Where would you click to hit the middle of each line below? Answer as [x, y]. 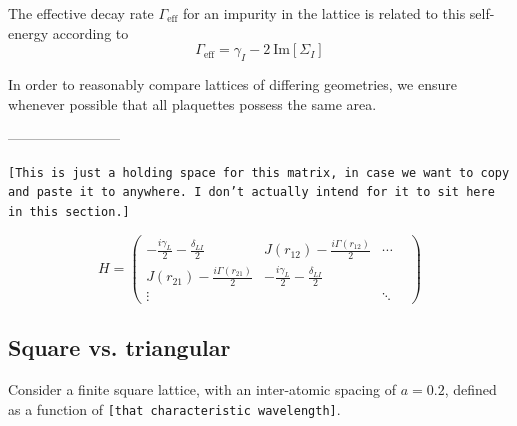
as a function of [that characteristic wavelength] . [174, 408]
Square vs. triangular [119, 347]
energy [28, 32]
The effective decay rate [81, 13]
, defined [470, 389]
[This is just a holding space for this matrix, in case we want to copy [259, 172]
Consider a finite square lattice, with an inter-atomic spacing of [202, 389]
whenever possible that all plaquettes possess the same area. [192, 103]
